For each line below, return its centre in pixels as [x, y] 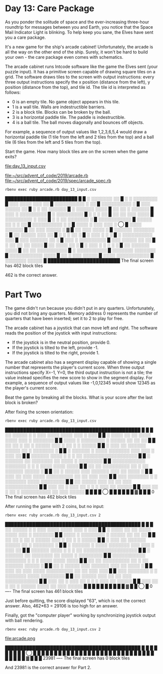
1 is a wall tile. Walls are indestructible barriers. [59, 107]
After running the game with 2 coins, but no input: [55, 506]
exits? [11, 156]
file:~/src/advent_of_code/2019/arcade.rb [47, 175]
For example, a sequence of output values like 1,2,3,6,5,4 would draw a [76, 132]
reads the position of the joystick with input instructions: [61, 333]
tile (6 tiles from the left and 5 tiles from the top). [53, 142]
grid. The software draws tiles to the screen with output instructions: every [80, 77]
